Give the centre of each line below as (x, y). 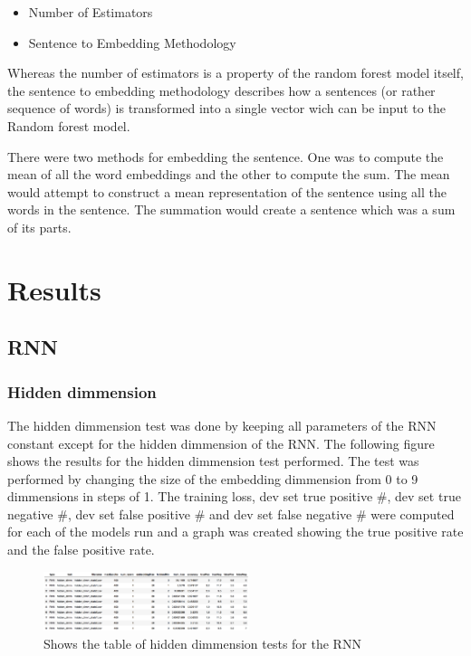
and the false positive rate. (81, 550)
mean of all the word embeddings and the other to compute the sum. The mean (229, 174)
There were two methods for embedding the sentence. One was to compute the (226, 156)
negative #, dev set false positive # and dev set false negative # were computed (231, 513)
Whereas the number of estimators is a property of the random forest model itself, (235, 73)
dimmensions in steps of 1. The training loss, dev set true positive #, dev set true (234, 496)
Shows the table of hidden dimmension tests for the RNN (202, 644)
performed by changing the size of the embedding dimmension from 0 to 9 (213, 478)
